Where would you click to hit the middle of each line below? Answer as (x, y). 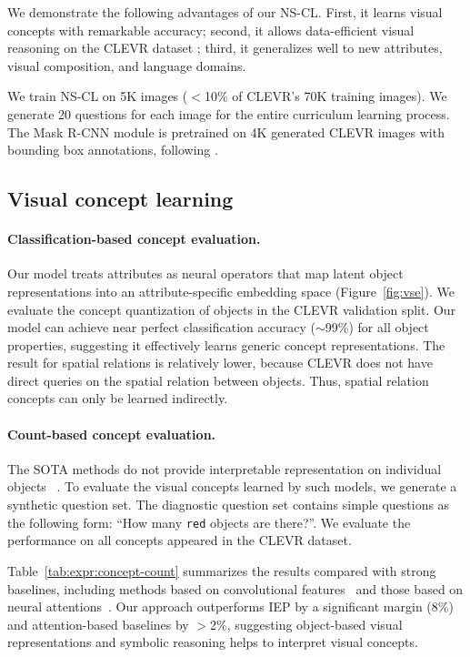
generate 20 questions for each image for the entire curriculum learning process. (229, 113)
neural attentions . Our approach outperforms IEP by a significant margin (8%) (230, 606)
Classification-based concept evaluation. (134, 239)
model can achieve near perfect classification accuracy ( (161, 327)
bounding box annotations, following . (113, 150)
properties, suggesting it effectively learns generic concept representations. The (226, 344)
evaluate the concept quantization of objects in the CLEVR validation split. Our (232, 309)
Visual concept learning (120, 199)
